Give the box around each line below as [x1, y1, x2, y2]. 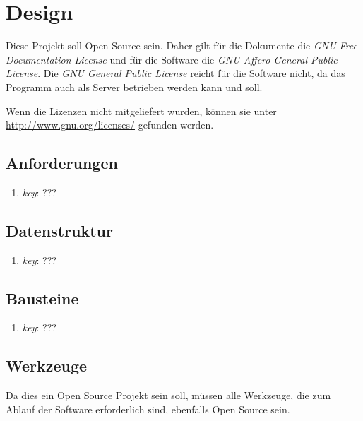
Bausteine [6, 287, 79, 309]
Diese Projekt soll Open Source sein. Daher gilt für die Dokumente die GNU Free [6, 38, 358, 53]
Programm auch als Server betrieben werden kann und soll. [6, 79, 263, 94]
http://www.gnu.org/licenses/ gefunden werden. [6, 117, 214, 132]
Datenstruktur [6, 219, 113, 241]
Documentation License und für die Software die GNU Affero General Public [6, 52, 338, 66]
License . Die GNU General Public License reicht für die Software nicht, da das [6, 66, 345, 81]
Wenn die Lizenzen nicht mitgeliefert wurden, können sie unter [6, 103, 277, 118]
